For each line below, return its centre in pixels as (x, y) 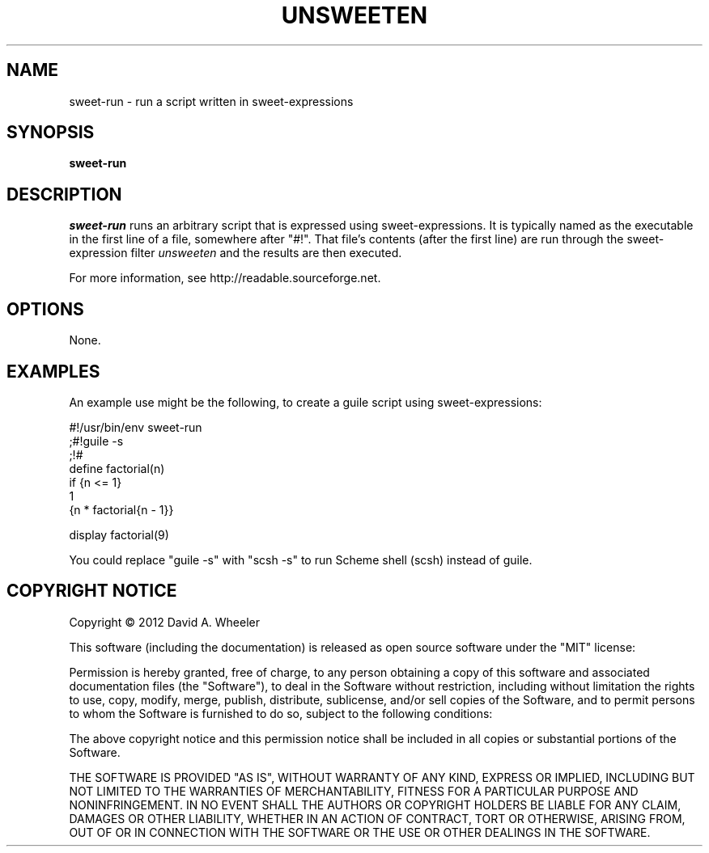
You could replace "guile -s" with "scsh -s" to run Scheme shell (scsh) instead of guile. (301, 560)
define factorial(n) (117, 468)
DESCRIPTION (64, 194)
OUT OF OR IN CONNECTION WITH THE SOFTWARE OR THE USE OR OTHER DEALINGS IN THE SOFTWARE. (360, 832)
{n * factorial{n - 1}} (121, 509)
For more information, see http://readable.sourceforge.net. (225, 278)
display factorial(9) (119, 534)
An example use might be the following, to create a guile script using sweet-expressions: (306, 402)
